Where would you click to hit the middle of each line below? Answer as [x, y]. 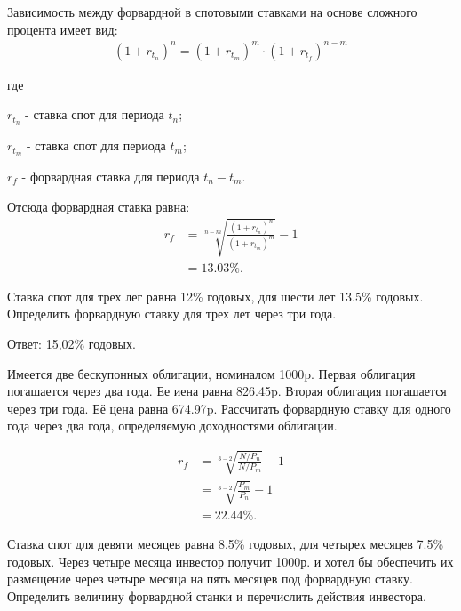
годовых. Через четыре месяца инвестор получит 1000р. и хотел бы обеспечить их [230, 561]
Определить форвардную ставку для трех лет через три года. [172, 314]
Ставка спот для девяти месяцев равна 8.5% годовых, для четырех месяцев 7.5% [226, 544]
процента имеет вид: [63, 29]
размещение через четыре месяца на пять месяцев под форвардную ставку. [210, 579]
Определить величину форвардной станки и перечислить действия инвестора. [217, 595]
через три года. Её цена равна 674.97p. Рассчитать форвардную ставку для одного [229, 408]
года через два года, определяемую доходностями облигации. [172, 426]
